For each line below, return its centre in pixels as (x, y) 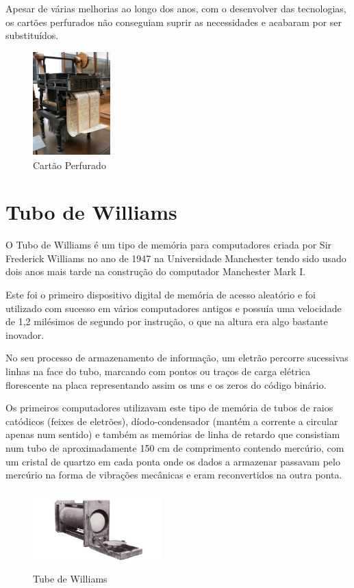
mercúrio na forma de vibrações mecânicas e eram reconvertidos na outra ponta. (174, 475)
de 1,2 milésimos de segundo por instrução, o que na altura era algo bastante (167, 321)
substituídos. (32, 35)
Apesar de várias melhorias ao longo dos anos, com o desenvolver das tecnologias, (176, 8)
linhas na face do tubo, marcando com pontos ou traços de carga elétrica (158, 371)
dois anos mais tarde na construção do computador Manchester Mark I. (156, 271)
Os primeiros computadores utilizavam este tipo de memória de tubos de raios (169, 408)
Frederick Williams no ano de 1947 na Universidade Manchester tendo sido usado (176, 258)
